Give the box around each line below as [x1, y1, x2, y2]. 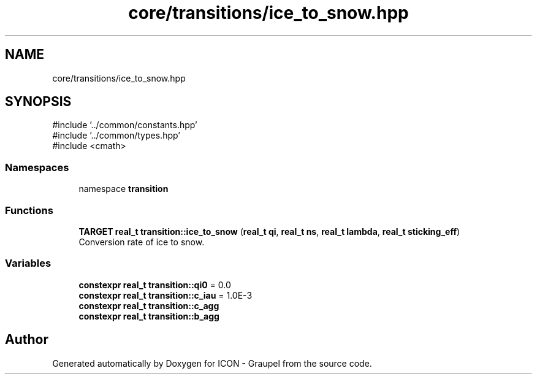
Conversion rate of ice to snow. [78, 236, 205, 247]
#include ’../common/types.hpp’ [52, 130, 180, 141]
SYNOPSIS [5, 94, 72, 110]
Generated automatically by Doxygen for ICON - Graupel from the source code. [52, 358, 372, 369]
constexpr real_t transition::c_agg [78, 300, 219, 311]
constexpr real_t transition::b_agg [78, 310, 219, 321]
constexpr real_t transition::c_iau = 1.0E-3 [78, 289, 253, 301]
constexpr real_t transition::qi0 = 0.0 [78, 279, 231, 290]
